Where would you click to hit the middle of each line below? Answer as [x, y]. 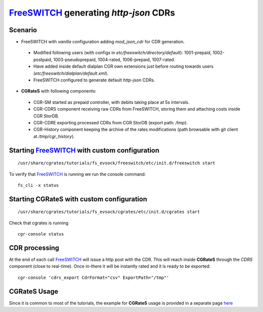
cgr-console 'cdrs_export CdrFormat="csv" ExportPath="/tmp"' [94, 277]
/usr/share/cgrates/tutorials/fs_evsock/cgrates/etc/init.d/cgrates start [109, 212]
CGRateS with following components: [59, 91]
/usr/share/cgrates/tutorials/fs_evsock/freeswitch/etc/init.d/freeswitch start [117, 163]
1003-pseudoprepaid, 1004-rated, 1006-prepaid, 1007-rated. [114, 59]
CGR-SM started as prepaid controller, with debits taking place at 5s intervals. [112, 102]
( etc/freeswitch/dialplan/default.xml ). [71, 73]
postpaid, [43, 59]
